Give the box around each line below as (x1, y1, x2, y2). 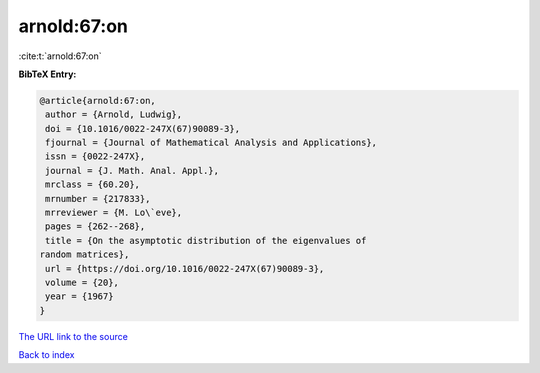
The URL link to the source (18, 330, 129, 342)
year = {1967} (45, 291, 114, 302)
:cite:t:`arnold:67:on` (18, 50, 102, 62)
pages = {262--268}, (45, 221, 146, 232)
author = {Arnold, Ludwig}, (45, 109, 183, 120)
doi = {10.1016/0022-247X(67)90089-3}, (45, 123, 240, 134)
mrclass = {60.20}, (45, 179, 140, 190)
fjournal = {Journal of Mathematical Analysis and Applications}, (45, 137, 378, 149)
